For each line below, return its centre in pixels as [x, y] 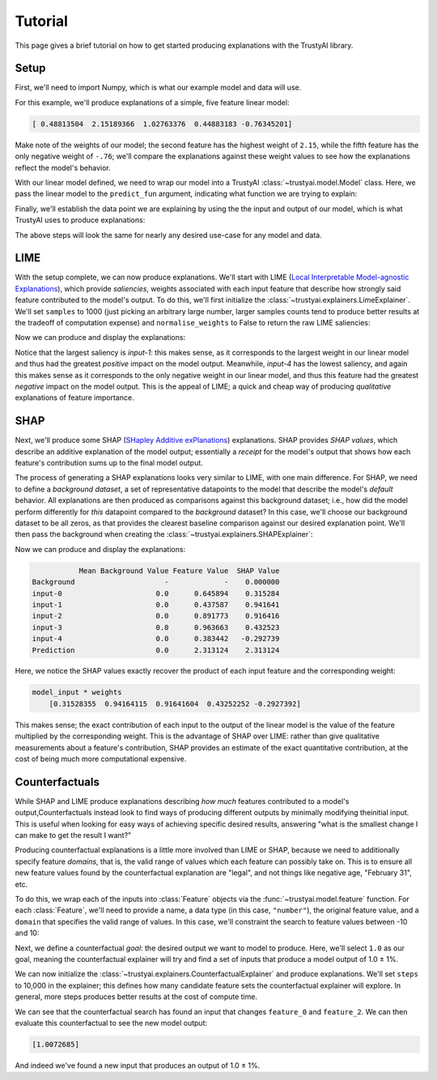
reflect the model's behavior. [63, 168]
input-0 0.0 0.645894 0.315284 [156, 593]
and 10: [27, 933]
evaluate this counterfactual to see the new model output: [111, 1023]
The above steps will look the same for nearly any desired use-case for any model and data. [169, 235]
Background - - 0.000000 [156, 582]
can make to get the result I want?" [73, 836]
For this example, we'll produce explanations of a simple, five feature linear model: [152, 102]
